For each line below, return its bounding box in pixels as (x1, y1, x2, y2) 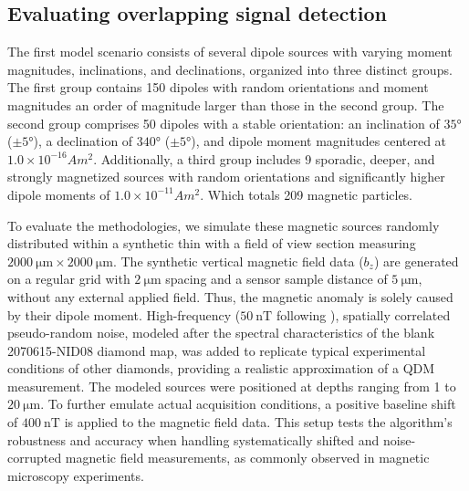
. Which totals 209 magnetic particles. (200, 184, 413, 204)
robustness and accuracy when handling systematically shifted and (7, 430, 380, 449)
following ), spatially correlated (276, 305, 451, 324)
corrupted (7, 448, 62, 467)
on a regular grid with (7, 269, 130, 288)
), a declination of (33, 131, 133, 151)
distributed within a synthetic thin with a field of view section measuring (7, 234, 416, 253)
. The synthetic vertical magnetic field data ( (112, 251, 364, 270)
